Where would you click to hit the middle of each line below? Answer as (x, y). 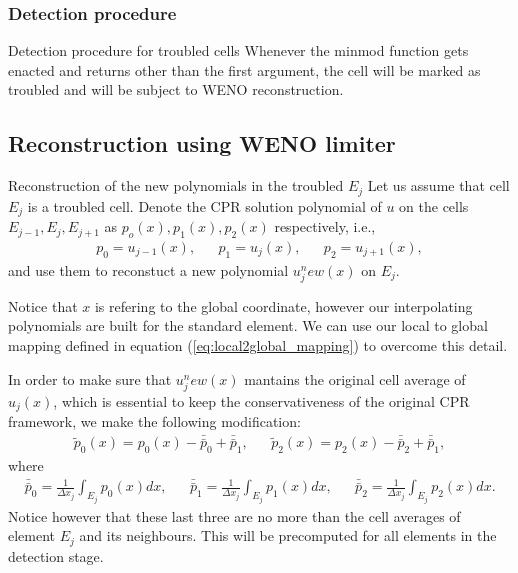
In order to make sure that (90, 378)
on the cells (434, 205)
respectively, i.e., (325, 226)
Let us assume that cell (438, 185)
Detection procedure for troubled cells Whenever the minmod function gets (238, 50)
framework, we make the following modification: (154, 421)
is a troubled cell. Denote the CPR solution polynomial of (204, 205)
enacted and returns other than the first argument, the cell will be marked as (244, 69)
